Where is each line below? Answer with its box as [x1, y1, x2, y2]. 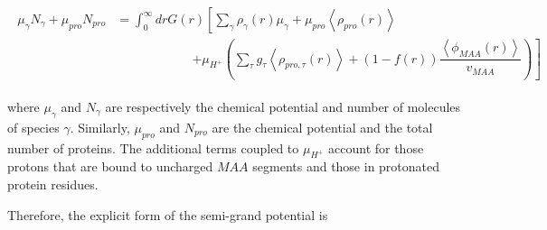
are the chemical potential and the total [212, 117, 433, 136]
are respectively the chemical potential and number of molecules [105, 97, 461, 116]
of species [7, 117, 60, 136]
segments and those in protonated [252, 157, 440, 176]
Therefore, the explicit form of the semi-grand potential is [7, 205, 328, 224]
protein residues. [7, 175, 99, 194]
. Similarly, [70, 117, 130, 136]
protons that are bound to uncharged [7, 157, 213, 176]
